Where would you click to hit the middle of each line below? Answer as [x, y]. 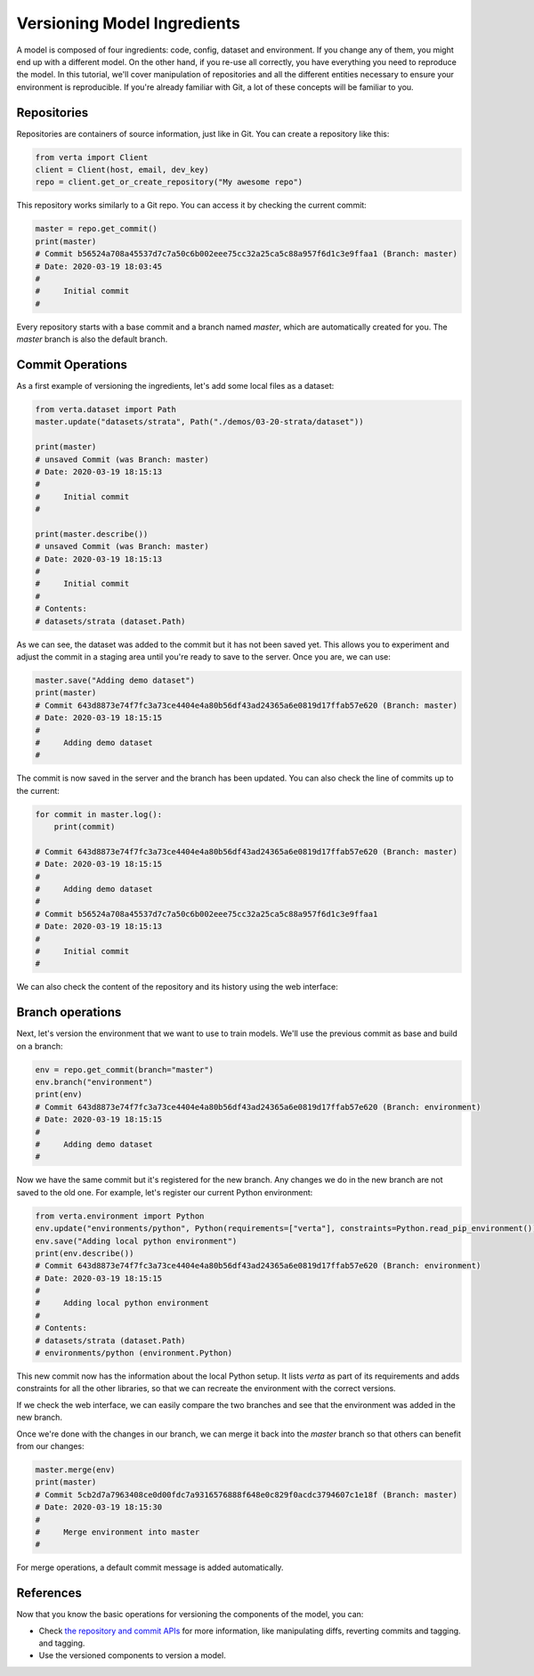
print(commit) [85, 827]
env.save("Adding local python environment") [136, 1241]
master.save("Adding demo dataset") [115, 680]
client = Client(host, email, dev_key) [122, 170]
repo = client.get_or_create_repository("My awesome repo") [169, 182]
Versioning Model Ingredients [128, 23]
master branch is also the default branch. [92, 339]
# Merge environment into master [117, 1532]
